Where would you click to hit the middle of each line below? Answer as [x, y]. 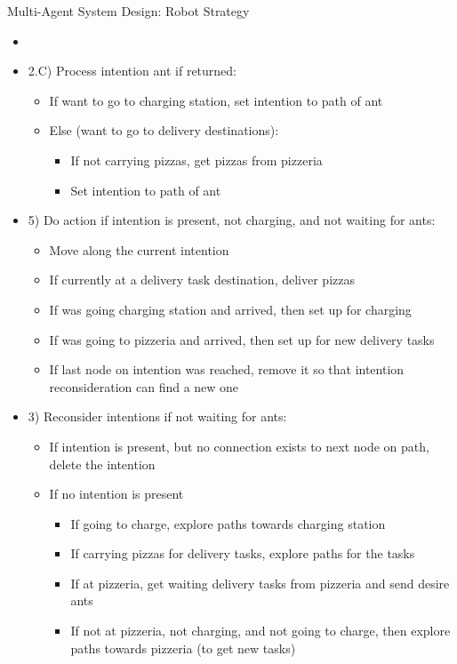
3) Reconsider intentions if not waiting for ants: [157, 416]
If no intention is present [116, 494]
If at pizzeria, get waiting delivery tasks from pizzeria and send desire [260, 583]
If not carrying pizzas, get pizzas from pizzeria [196, 160]
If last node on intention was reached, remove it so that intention [227, 369]
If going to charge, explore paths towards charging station [228, 523]
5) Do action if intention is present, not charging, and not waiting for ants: [232, 220]
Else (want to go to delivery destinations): [164, 130]
